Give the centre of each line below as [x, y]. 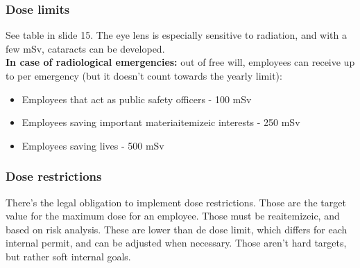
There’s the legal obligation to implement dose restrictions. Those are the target [176, 202]
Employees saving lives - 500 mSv [93, 145]
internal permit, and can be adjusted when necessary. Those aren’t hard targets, [176, 243]
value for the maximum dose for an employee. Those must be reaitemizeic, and [173, 216]
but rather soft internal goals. [68, 256]
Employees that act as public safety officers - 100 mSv [137, 99]
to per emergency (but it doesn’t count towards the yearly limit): [144, 75]
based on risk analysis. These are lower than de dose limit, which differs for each [177, 229]
